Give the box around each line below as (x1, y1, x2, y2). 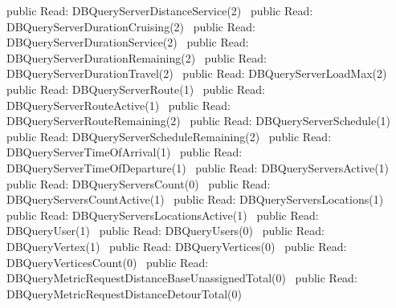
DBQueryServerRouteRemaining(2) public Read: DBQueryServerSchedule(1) (6, 112, 391, 129)
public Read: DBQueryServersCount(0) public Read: (6, 175, 271, 192)
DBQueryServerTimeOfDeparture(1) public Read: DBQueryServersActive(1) (6, 159, 390, 176)
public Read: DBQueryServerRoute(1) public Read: (6, 80, 265, 97)
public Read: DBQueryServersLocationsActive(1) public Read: (6, 206, 319, 223)
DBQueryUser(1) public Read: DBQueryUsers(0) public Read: (6, 222, 325, 239)
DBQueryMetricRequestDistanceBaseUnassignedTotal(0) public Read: (6, 269, 357, 286)
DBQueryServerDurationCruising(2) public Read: (6, 18, 255, 34)
